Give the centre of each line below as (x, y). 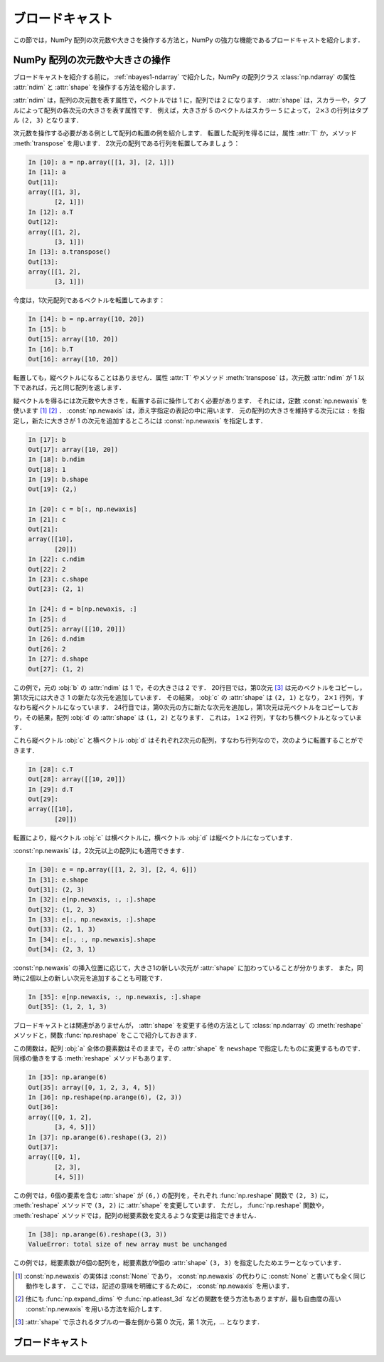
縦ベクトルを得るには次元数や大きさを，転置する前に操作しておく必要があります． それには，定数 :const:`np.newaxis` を (190, 401)
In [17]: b (47, 439)
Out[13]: (43, 262)
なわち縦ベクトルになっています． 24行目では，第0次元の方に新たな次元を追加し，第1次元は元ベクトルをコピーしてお (186, 707)
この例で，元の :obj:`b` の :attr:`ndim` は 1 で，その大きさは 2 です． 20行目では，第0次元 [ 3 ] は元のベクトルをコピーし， (190, 687)
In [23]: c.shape (58, 579)
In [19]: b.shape (58, 480)
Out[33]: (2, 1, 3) (62, 929)
